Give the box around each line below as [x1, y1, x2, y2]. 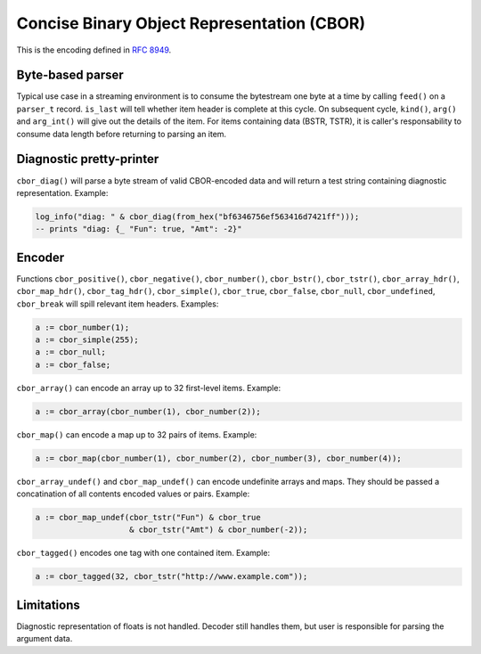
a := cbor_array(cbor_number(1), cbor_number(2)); [35, 406, 262, 416]
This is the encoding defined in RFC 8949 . [16, 45, 172, 55]
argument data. [16, 634, 73, 644]
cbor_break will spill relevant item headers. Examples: [16, 298, 219, 309]
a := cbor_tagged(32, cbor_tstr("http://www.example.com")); [35, 571, 308, 582]
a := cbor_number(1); [35, 322, 130, 332]
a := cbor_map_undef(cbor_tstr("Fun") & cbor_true [35, 512, 262, 523]
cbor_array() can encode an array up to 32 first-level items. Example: [16, 382, 281, 393]
